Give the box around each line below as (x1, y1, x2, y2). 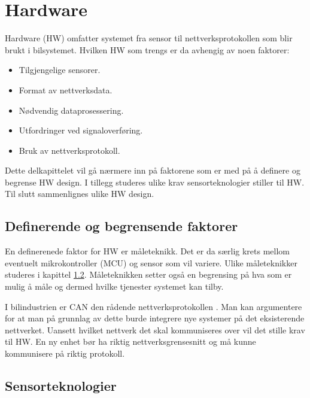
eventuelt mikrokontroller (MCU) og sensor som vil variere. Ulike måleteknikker (5, 256, 297, 269)
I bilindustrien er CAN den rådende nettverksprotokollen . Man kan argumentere (5, 300, 302, 312)
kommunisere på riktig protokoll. (5, 347, 125, 360)
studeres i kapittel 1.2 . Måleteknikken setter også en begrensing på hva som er (5, 268, 292, 281)
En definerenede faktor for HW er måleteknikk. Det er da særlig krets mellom (5, 245, 290, 257)
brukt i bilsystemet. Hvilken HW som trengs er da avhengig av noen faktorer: (5, 43, 290, 56)
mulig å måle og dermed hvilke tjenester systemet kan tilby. (5, 280, 224, 293)
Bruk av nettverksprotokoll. (19, 144, 120, 156)
